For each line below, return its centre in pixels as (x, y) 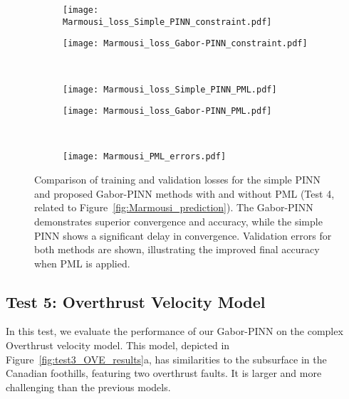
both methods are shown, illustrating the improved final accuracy (177, 249)
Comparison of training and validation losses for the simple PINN (178, 180)
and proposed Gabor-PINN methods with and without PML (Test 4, (184, 193)
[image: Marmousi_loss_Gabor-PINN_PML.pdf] (167, 111)
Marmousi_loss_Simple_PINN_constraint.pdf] (167, 22)
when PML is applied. (82, 263)
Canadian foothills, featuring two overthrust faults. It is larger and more (164, 373)
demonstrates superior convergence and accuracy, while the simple (178, 221)
